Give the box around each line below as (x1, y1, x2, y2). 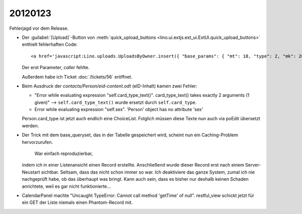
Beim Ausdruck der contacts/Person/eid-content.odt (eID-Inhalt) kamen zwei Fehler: (22, 83, 197, 89)
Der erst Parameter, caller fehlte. (22, 65, 90, 71)
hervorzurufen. (22, 139, 53, 145)
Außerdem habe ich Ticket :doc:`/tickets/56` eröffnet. (22, 74, 133, 80)
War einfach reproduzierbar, (34, 150, 93, 156)
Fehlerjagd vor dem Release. (9, 25, 69, 31)
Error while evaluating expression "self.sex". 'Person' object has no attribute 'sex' (34, 106, 203, 113)
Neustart (22, 169, 40, 175)
